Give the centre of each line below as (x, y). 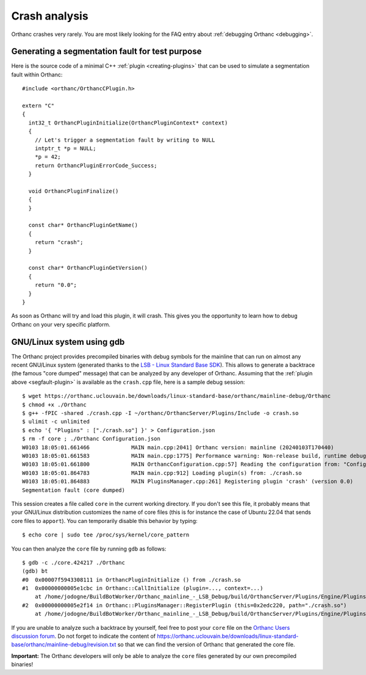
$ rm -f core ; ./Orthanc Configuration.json (91, 439)
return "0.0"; (56, 285)
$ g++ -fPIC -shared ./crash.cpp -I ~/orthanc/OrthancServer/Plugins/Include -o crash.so (160, 413)
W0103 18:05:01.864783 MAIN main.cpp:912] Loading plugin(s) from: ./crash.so (162, 473)
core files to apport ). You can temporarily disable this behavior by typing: (104, 521)
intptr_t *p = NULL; (65, 148)
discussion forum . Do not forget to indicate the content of (83, 636)
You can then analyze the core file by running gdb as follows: (89, 549)
